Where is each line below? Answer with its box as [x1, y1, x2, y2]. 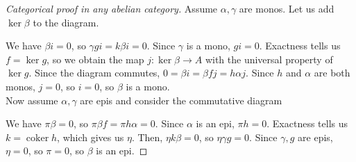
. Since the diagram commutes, [28, 65, 160, 80]
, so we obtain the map [46, 51, 144, 66]
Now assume [6, 92, 58, 107]
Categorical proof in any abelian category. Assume [6, 1, 218, 15]
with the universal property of [205, 51, 333, 66]
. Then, [131, 129, 163, 144]
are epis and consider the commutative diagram [80, 92, 282, 107]
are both [314, 65, 350, 80]
